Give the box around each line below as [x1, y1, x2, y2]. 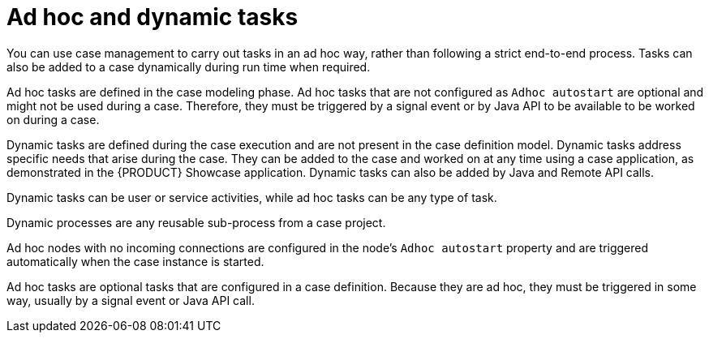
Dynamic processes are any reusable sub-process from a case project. [6, 215, 386, 230]
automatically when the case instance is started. [6, 254, 264, 268]
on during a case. [6, 112, 100, 127]
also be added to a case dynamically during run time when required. [6, 59, 371, 74]
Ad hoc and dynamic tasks [6, 3, 299, 31]
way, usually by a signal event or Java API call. [6, 293, 255, 307]
